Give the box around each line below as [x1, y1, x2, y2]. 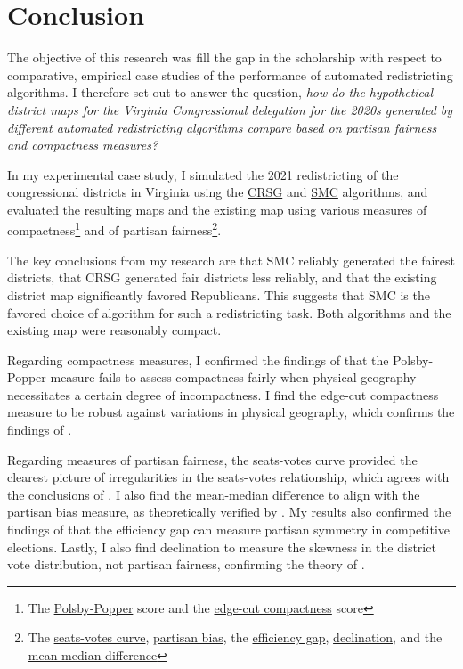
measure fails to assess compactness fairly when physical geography [50, 368, 417, 387]
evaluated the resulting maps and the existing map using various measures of [7, 200, 427, 218]
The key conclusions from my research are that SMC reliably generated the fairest [7, 250, 455, 269]
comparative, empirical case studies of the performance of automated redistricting [7, 65, 453, 84]
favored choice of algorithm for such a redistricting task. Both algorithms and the [7, 303, 451, 322]
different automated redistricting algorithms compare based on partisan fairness [7, 118, 437, 136]
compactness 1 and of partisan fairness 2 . [7, 218, 222, 240]
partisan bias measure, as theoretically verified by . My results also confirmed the [7, 502, 451, 521]
